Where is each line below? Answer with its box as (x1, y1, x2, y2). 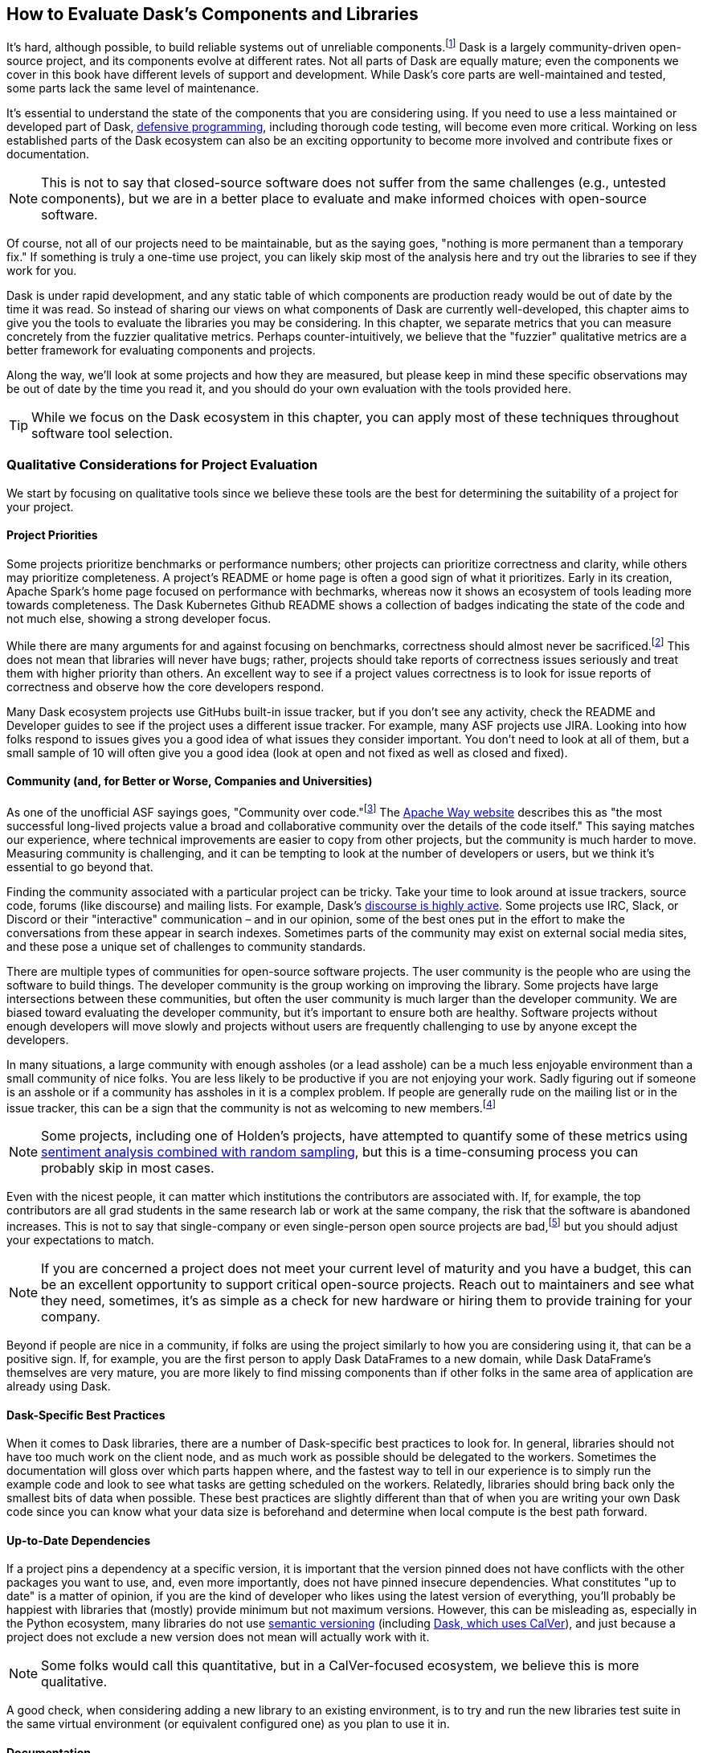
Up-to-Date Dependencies (6, 1533, 151, 1547)
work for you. (6, 264, 77, 278)
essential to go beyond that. (6, 859, 153, 874)
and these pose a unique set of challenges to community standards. (6, 939, 366, 953)
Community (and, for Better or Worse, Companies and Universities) (6, 774, 373, 788)
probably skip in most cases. (41, 1160, 215, 1177)
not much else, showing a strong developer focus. (6, 612, 272, 626)
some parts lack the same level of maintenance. (6, 81, 260, 96)
